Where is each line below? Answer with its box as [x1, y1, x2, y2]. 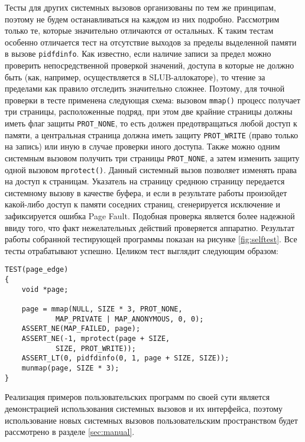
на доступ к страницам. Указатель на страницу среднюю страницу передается [5, 175, 285, 187]
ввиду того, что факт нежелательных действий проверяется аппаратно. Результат [5, 221, 295, 233]
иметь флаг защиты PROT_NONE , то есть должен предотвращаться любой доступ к [5, 117, 297, 129]
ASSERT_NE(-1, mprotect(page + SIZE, [21, 334, 170, 343]
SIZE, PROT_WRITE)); [55, 344, 136, 353]
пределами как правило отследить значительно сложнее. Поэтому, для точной [5, 82, 285, 95]
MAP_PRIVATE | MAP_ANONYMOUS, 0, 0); [55, 314, 204, 323]
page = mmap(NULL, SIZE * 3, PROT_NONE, [21, 305, 183, 314]
